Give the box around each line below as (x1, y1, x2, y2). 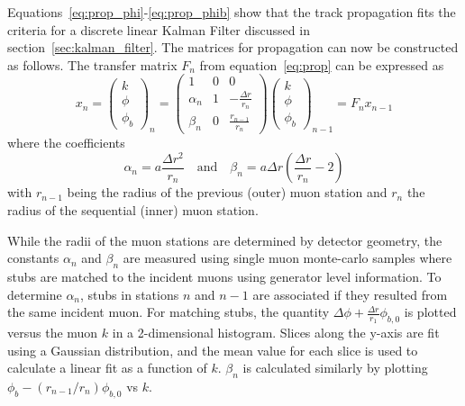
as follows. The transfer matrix (7, 55, 178, 74)
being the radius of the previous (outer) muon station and (67, 183, 387, 202)
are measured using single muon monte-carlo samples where (123, 248, 452, 267)
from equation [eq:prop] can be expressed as (199, 55, 444, 74)
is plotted (404, 302, 457, 321)
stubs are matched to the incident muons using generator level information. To (7, 266, 442, 285)
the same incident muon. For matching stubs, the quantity (7, 302, 330, 321)
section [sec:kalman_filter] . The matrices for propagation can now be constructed (7, 38, 459, 57)
